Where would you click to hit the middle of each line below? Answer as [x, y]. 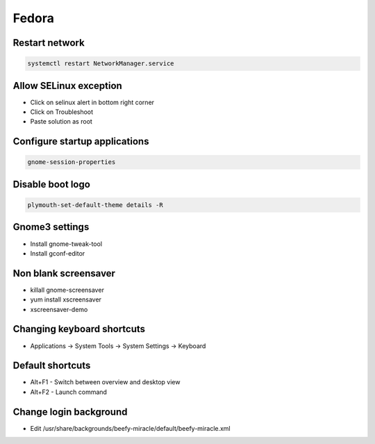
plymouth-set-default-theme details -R [95, 205]
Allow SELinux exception [68, 86]
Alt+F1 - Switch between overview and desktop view [105, 382]
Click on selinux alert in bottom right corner [92, 102]
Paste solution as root [61, 122]
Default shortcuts [52, 366]
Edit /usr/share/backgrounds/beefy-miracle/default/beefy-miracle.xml [130, 428]
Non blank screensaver [64, 273]
